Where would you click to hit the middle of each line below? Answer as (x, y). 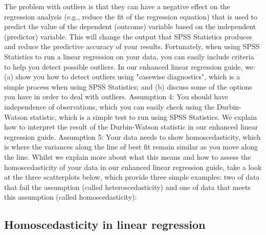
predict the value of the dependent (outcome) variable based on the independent (130, 26)
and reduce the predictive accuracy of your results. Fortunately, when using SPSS (132, 46)
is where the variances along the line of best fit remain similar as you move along (131, 147)
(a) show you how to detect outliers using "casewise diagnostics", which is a (122, 77)
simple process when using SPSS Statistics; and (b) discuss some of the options (128, 86)
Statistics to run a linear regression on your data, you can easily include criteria (129, 56)
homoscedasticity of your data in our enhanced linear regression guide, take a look (133, 167)
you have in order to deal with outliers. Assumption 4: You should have (116, 97)
